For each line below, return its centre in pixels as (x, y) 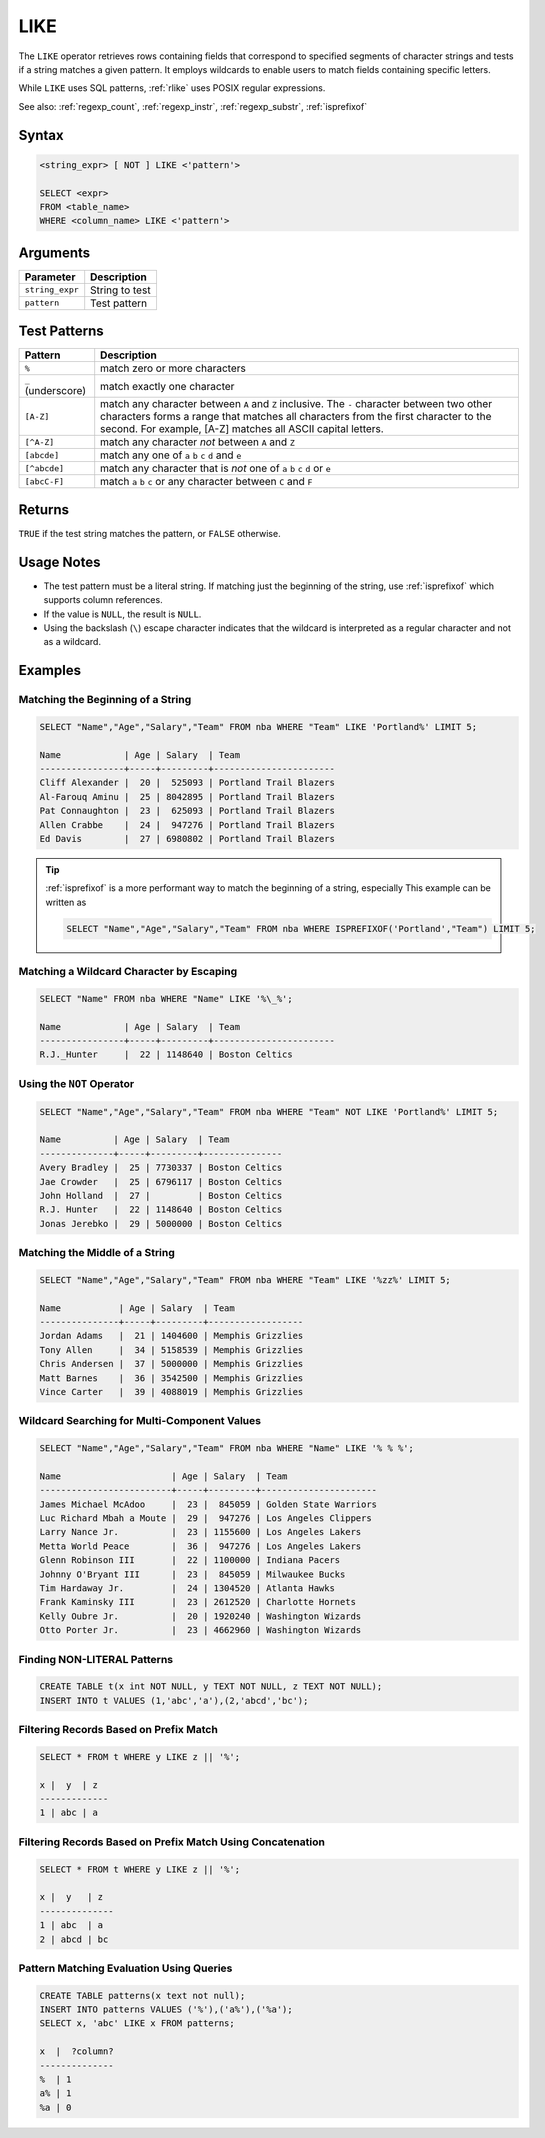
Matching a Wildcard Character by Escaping (128, 972)
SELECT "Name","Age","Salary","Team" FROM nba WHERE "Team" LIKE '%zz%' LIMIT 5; (245, 1279)
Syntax (41, 135)
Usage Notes (59, 561)
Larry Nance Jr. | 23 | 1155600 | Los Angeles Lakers (200, 1532)
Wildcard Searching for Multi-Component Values (140, 1421)
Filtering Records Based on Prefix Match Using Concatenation (171, 1842)
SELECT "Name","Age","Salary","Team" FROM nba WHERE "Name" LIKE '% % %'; (227, 1448)
